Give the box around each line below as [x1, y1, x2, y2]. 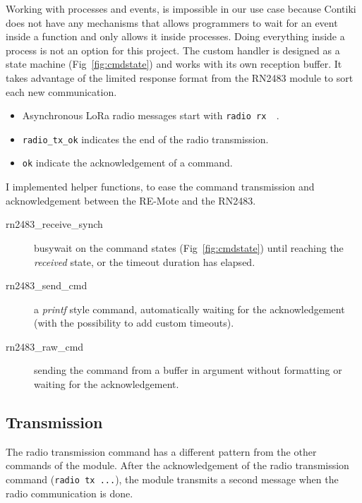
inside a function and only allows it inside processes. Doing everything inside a [6, 29, 345, 44]
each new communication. [6, 84, 117, 99]
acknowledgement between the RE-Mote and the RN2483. [6, 193, 256, 207]
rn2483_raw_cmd [6, 339, 84, 353]
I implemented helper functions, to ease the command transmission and [6, 179, 315, 194]
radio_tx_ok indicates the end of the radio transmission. [22, 131, 269, 146]
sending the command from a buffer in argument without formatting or [34, 363, 342, 377]
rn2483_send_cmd [6, 278, 88, 293]
